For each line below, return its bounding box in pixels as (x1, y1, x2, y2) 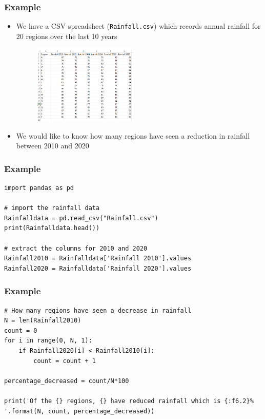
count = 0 (4, 327, 37, 334)
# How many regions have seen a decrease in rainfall (4, 307, 192, 314)
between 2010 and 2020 (16, 140, 89, 151)
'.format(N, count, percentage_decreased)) (4, 407, 155, 415)
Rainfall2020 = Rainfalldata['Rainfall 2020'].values (4, 264, 192, 272)
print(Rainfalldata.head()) (4, 224, 100, 232)
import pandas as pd (4, 184, 74, 192)
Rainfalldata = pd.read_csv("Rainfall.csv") (4, 214, 158, 222)
